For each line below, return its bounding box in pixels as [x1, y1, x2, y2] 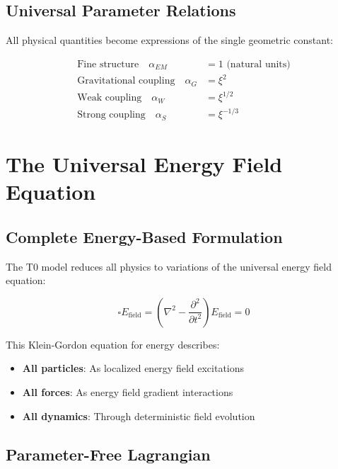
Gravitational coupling [77, 76, 175, 86]
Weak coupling [77, 93, 142, 103]
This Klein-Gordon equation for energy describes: [6, 337, 220, 351]
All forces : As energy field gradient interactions [22, 384, 233, 399]
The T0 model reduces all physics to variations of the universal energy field [6, 259, 332, 273]
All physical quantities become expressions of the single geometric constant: [6, 33, 333, 47]
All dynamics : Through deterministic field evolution [22, 408, 255, 423]
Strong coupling [77, 110, 146, 120]
